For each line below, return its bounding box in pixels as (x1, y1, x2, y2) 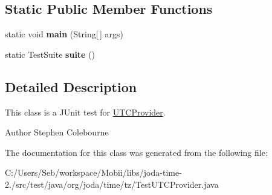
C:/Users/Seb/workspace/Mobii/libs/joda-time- (5, 166, 182, 179)
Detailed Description (5, 77, 137, 96)
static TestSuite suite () (5, 48, 96, 60)
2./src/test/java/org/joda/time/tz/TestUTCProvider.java (5, 178, 219, 190)
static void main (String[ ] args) (5, 28, 123, 40)
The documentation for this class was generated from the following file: (5, 146, 268, 158)
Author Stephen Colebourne (5, 126, 109, 138)
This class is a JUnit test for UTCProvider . (5, 105, 166, 118)
